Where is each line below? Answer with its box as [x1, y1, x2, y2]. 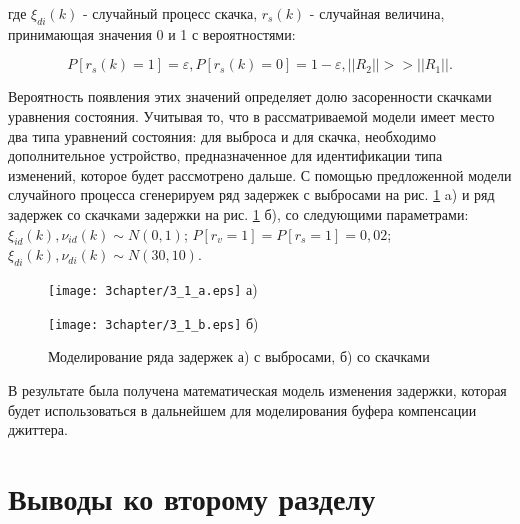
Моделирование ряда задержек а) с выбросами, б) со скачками [48, 346, 430, 367]
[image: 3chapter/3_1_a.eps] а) [48, 279, 258, 300]
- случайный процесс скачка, [82, 3, 258, 23]
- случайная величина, [309, 3, 445, 23]
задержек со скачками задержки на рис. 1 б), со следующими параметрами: [8, 203, 469, 224]
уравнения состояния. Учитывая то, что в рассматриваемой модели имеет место [8, 105, 495, 126]
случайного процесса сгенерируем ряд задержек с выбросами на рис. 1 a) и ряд [8, 184, 495, 205]
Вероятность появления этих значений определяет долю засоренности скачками [8, 86, 492, 107]
